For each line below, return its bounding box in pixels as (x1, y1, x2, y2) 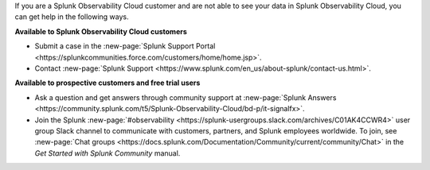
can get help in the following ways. (14, 12, 129, 21)
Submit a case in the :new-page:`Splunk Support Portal (34, 41, 216, 51)
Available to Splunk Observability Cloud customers (14, 26, 187, 36)
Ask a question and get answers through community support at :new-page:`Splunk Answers (34, 92, 337, 102)
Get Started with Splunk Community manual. (34, 148, 181, 158)
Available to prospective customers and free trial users (14, 78, 201, 87)
